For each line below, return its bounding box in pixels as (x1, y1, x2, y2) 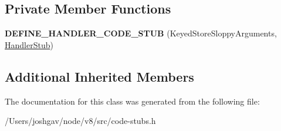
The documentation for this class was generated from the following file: (5, 95, 260, 107)
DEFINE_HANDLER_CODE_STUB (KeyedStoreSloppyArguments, (5, 27, 277, 39)
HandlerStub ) (5, 38, 53, 51)
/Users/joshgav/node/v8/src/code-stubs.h (5, 115, 156, 127)
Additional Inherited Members (5, 67, 194, 85)
